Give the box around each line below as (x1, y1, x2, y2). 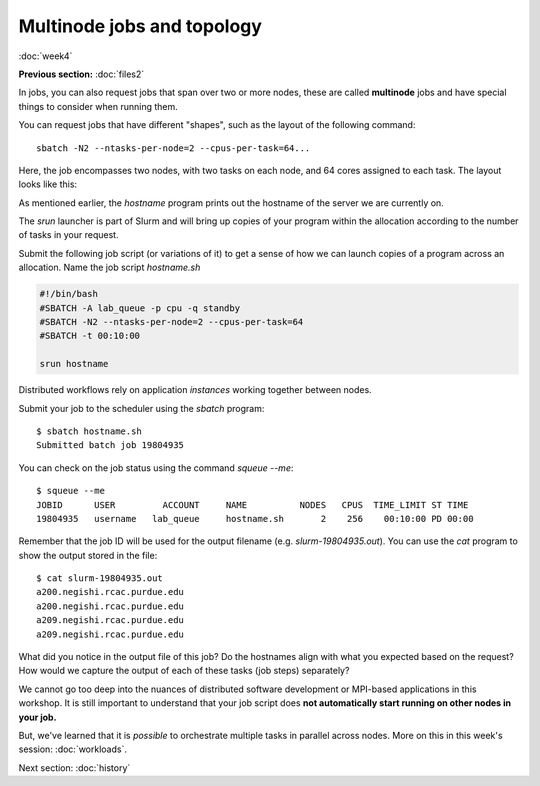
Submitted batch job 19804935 (36, 440, 185, 451)
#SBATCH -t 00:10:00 (39, 330, 140, 342)
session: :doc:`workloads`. (18, 743, 127, 755)
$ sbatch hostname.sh (36, 425, 142, 437)
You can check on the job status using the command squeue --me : (18, 461, 294, 474)
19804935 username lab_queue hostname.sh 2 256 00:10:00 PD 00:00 (36, 513, 474, 524)
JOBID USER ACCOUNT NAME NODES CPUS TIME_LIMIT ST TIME (36, 499, 469, 510)
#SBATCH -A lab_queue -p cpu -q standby (39, 302, 240, 314)
